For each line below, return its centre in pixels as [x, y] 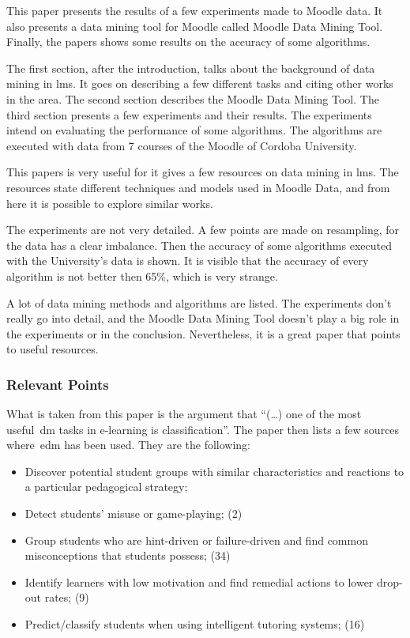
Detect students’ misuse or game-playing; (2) [134, 513]
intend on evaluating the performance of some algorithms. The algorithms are [194, 130]
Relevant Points [58, 384]
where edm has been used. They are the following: [129, 445]
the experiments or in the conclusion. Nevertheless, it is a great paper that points [203, 333]
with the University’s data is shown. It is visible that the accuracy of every [188, 260]
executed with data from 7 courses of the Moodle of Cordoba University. [182, 145]
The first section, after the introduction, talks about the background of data [191, 68]
